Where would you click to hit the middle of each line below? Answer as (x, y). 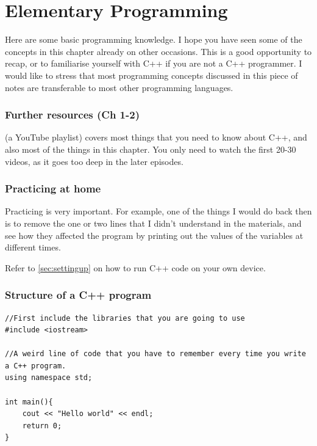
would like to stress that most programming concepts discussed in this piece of (151, 75)
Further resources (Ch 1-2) (72, 115)
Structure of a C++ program (78, 295)
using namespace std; (49, 378)
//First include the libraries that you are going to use (125, 318)
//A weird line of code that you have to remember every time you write (155, 354)
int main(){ (29, 402)
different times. (33, 247)
